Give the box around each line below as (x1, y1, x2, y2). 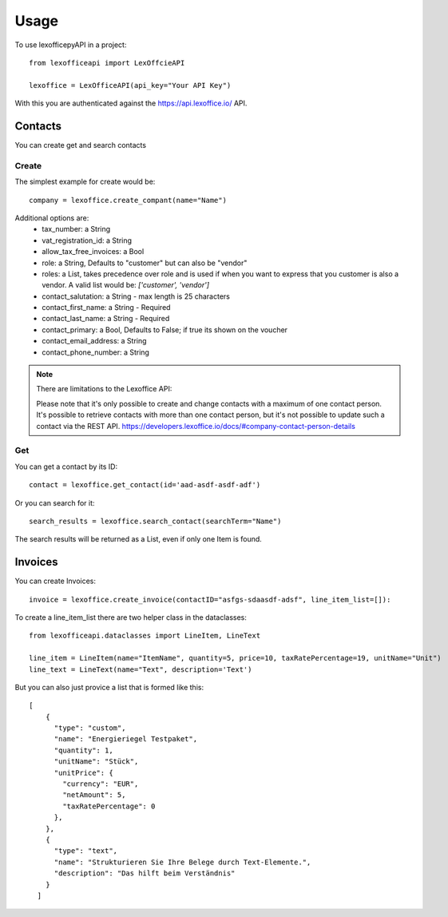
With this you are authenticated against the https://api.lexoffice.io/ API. (14, 98, 248, 108)
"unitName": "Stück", (54, 757, 139, 766)
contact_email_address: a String (42, 336, 147, 346)
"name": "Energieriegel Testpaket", (54, 735, 198, 744)
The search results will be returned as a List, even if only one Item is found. (14, 534, 263, 544)
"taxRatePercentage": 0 (62, 801, 156, 811)
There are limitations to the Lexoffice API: (36, 384, 172, 394)
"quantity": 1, (54, 745, 113, 755)
